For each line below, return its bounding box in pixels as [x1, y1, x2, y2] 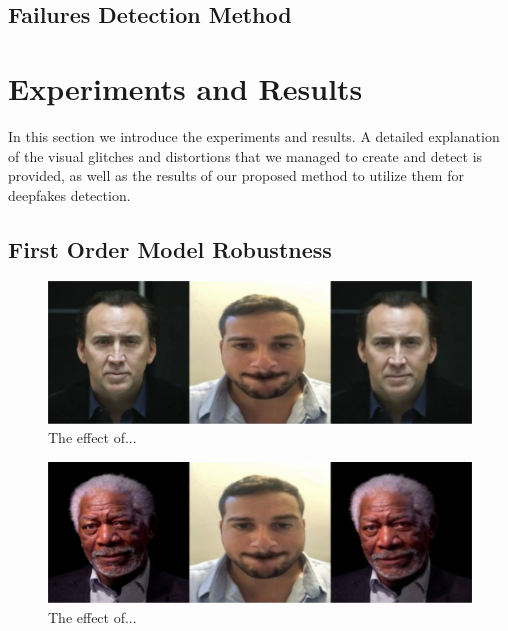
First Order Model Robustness [8, 233, 332, 264]
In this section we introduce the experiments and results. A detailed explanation [8, 125, 500, 146]
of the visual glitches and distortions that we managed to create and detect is [8, 145, 483, 166]
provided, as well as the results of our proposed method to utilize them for [8, 165, 464, 186]
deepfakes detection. [8, 184, 131, 205]
